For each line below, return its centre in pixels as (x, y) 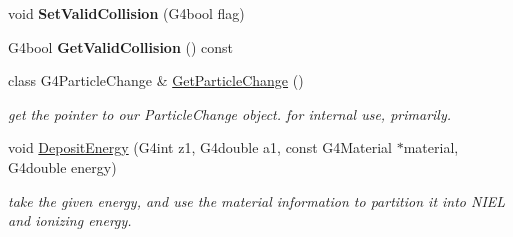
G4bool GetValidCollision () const (121, 46)
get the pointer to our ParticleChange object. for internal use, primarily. (230, 113)
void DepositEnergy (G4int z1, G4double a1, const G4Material (200, 147)
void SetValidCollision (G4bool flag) (126, 13)
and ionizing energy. (70, 220)
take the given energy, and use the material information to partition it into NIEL (257, 200)
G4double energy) (62, 166)
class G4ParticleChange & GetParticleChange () (156, 80)
